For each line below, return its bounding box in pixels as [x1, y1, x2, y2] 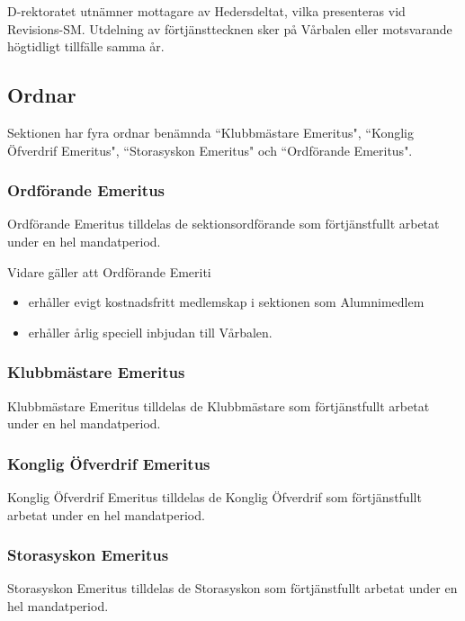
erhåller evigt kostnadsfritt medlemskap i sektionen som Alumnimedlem [28, 292, 425, 311]
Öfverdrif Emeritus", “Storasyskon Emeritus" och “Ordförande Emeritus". [7, 140, 413, 159]
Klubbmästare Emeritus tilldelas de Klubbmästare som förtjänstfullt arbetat [7, 396, 430, 415]
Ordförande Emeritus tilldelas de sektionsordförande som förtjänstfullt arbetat [7, 214, 440, 233]
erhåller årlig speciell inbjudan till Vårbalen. [28, 322, 273, 341]
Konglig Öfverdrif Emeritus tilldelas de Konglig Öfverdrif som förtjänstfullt [7, 487, 422, 506]
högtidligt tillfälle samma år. [7, 37, 165, 56]
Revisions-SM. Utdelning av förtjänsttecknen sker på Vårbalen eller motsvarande [7, 19, 452, 38]
